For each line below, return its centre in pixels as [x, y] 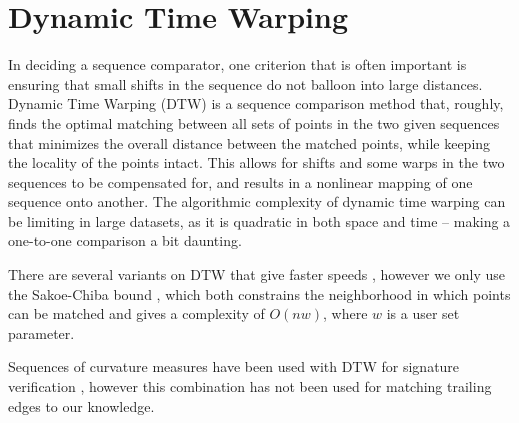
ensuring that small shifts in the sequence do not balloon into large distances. [245, 83]
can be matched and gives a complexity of [136, 313]
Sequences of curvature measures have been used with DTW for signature [234, 366]
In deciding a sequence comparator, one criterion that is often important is [237, 64]
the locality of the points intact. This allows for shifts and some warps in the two [256, 162]
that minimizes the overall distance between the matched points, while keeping [249, 142]
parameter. [41, 332]
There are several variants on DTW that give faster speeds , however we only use [257, 274]
